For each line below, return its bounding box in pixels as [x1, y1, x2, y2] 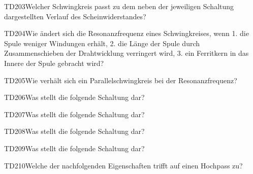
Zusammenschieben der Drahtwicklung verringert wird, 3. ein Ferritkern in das [4, 48, 249, 58]
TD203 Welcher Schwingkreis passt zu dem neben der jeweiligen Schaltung [4, 1, 234, 11]
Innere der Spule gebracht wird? [4, 57, 104, 68]
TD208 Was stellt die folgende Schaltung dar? [4, 126, 145, 136]
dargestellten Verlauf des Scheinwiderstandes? [4, 11, 146, 21]
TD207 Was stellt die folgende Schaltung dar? [4, 109, 145, 119]
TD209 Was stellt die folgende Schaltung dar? [4, 143, 145, 153]
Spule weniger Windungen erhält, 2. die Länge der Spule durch [4, 38, 200, 48]
